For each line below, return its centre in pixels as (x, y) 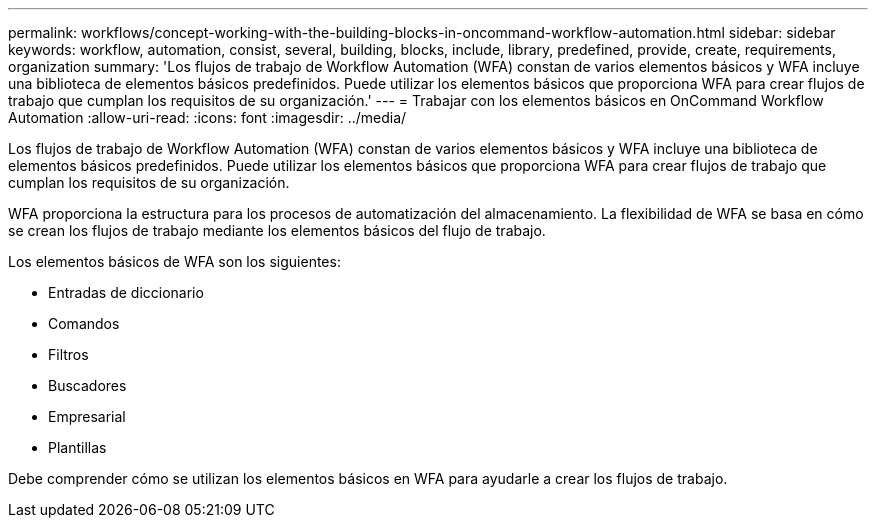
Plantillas (77, 447)
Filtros (68, 354)
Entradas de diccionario (126, 292)
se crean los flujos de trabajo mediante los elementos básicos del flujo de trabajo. (277, 230)
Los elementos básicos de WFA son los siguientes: (174, 261)
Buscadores (87, 385)
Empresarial (87, 416)
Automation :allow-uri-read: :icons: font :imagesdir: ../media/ (207, 117)
